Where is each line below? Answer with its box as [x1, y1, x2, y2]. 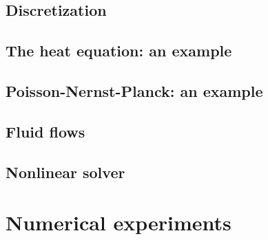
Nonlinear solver [6, 161, 125, 182]
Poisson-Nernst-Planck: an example [6, 80, 263, 101]
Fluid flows [6, 120, 85, 142]
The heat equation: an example [6, 40, 232, 61]
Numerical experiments [6, 208, 231, 237]
